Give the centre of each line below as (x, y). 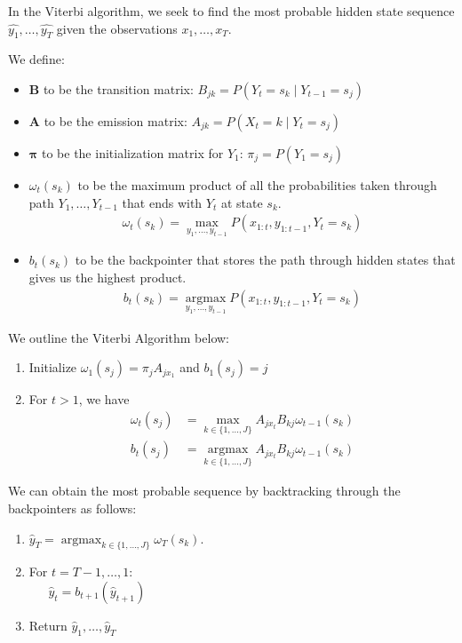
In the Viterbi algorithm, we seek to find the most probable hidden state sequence (231, 11)
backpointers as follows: (72, 508)
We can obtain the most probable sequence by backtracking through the (204, 491)
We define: (36, 59)
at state (242, 202)
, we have (104, 399)
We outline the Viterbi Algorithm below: (119, 337)
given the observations (117, 28)
